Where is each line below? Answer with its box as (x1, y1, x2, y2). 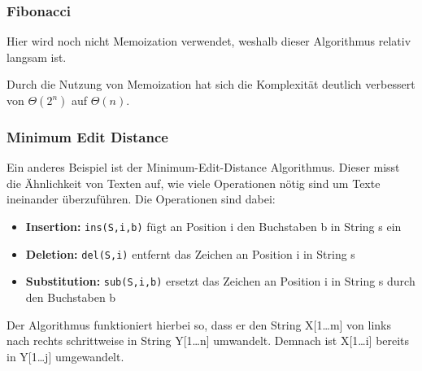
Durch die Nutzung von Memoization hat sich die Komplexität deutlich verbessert (7, 76, 415, 93)
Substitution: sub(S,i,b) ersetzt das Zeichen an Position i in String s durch (25, 273, 415, 290)
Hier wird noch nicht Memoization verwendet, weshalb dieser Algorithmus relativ (7, 33, 411, 50)
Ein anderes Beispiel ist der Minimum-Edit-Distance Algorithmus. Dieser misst (7, 159, 400, 176)
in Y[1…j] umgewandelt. (7, 347, 124, 364)
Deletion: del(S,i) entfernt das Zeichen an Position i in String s (25, 245, 355, 262)
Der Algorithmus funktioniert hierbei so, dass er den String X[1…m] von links (7, 316, 392, 333)
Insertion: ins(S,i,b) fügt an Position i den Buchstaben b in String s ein (25, 218, 402, 234)
